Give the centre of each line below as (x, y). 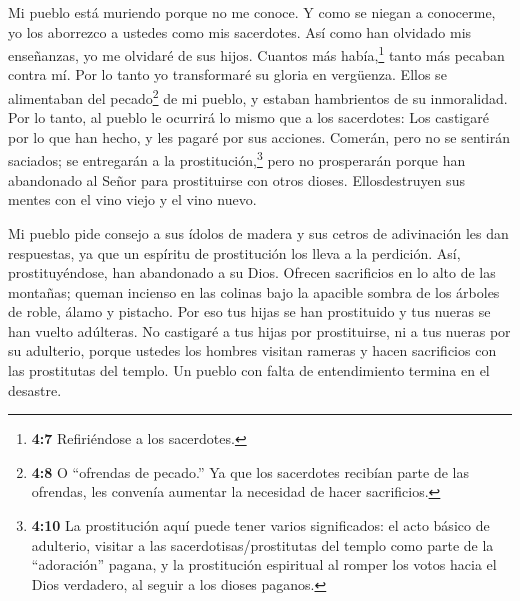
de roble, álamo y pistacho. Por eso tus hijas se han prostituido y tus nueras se (249, 311)
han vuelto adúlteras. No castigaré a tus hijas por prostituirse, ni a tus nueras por (259, 330)
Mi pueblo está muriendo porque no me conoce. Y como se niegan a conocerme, (252, 12)
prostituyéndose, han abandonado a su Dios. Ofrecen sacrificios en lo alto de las (252, 272)
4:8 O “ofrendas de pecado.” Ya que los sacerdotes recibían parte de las (250, 471)
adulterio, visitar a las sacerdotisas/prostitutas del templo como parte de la (262, 544)
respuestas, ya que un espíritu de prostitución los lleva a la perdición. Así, (234, 252)
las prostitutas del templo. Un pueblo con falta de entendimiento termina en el (249, 370)
